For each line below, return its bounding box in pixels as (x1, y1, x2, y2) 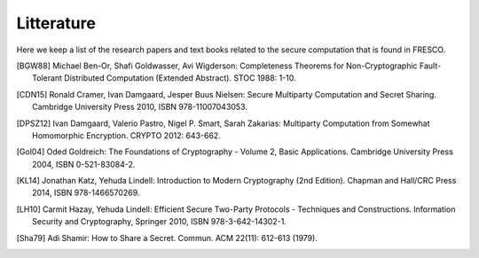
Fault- (419, 60, 442, 71)
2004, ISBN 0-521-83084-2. (32, 159, 136, 169)
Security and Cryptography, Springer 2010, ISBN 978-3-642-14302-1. (32, 216, 287, 227)
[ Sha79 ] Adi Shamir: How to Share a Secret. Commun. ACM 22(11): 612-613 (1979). (16, 232, 318, 243)
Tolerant (32, 73, 62, 83)
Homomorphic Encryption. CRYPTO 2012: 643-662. (32, 129, 221, 141)
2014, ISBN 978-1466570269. (32, 187, 140, 199)
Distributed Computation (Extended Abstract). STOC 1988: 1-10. (63, 73, 296, 83)
